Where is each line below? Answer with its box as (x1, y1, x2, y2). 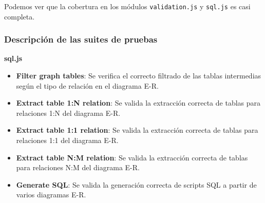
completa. (4, 11, 35, 22)
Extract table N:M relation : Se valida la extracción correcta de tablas (16, 152, 248, 163)
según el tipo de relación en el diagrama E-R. (16, 80, 159, 91)
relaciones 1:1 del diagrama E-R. (16, 135, 119, 146)
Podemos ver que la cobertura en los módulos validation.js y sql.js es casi (4, 1, 251, 11)
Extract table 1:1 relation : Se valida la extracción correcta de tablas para (16, 125, 258, 135)
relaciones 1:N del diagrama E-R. (16, 107, 121, 118)
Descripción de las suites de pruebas (4, 33, 158, 46)
